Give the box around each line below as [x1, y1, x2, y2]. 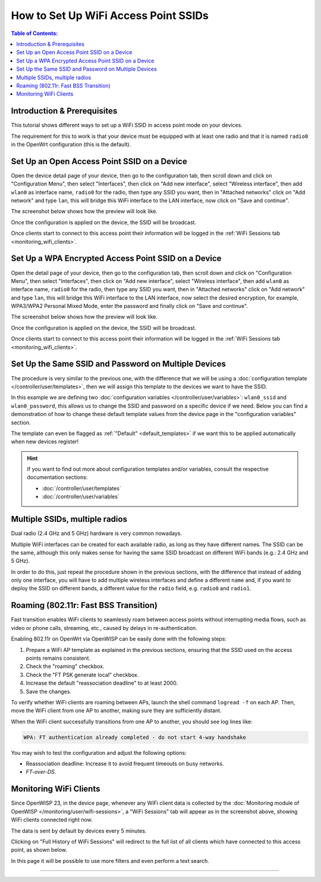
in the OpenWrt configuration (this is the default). [11, 140, 131, 148]
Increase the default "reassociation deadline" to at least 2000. [26, 679, 178, 686]
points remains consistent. [26, 654, 91, 661]
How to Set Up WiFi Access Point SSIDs [11, 9, 209, 22]
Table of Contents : [11, 30, 58, 37]
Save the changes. [26, 688, 71, 695]
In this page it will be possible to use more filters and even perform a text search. [11, 857, 209, 864]
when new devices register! [11, 438, 79, 445]
